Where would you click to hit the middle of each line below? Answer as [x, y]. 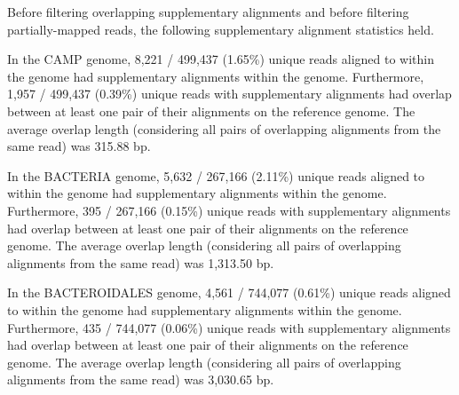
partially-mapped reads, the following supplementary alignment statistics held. [221, 29]
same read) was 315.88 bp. [79, 146]
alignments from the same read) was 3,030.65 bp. [141, 379]
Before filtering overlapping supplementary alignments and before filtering [208, 12]
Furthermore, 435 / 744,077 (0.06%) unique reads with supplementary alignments [229, 327]
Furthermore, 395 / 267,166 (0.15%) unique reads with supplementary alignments [229, 210]
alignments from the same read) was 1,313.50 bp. [141, 262]
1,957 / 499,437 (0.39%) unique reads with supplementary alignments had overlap [229, 94]
